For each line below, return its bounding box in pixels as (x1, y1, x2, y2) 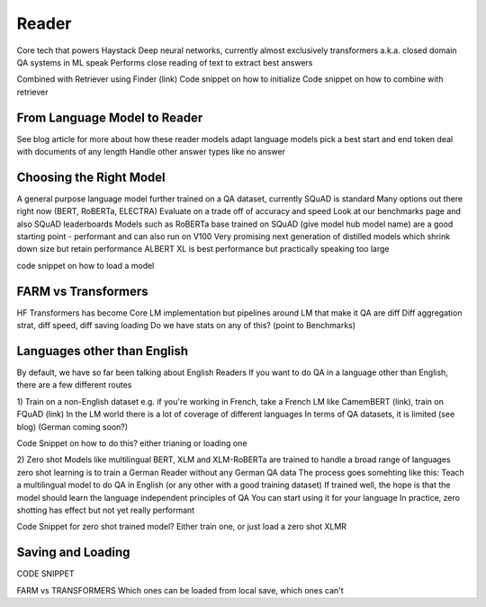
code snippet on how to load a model (16, 260, 155, 271)
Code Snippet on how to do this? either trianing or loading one (16, 438, 247, 449)
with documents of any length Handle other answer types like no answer (16, 147, 285, 157)
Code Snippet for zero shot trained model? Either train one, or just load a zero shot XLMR (16, 522, 346, 532)
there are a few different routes (16, 379, 132, 390)
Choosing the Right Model (16, 169, 166, 184)
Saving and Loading (16, 545, 130, 560)
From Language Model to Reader (16, 110, 203, 125)
